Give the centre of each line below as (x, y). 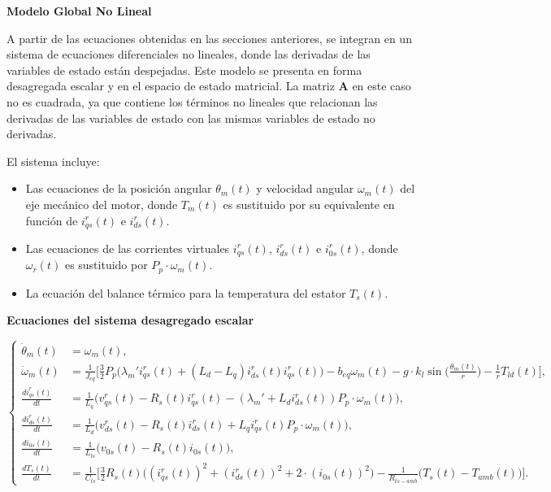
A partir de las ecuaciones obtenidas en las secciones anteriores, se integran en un (209, 38)
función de (52, 220)
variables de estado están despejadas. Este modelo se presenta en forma (184, 70)
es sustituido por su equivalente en (309, 204)
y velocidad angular (305, 188)
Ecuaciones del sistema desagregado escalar (130, 320)
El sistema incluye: (53, 161)
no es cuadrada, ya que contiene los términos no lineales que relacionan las (192, 101)
